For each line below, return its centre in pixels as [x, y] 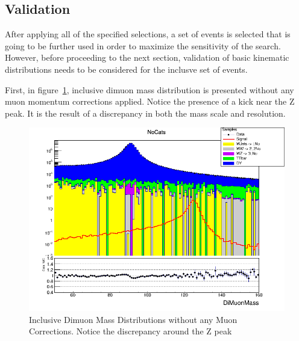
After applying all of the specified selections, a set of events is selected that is [148, 34]
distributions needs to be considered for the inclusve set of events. [126, 69]
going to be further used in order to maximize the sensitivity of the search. [143, 45]
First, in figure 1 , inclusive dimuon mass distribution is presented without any [149, 89]
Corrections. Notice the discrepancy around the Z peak [131, 331]
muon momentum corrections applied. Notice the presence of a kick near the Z [150, 101]
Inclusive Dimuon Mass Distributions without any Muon [133, 319]
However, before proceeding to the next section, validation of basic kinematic [147, 57]
